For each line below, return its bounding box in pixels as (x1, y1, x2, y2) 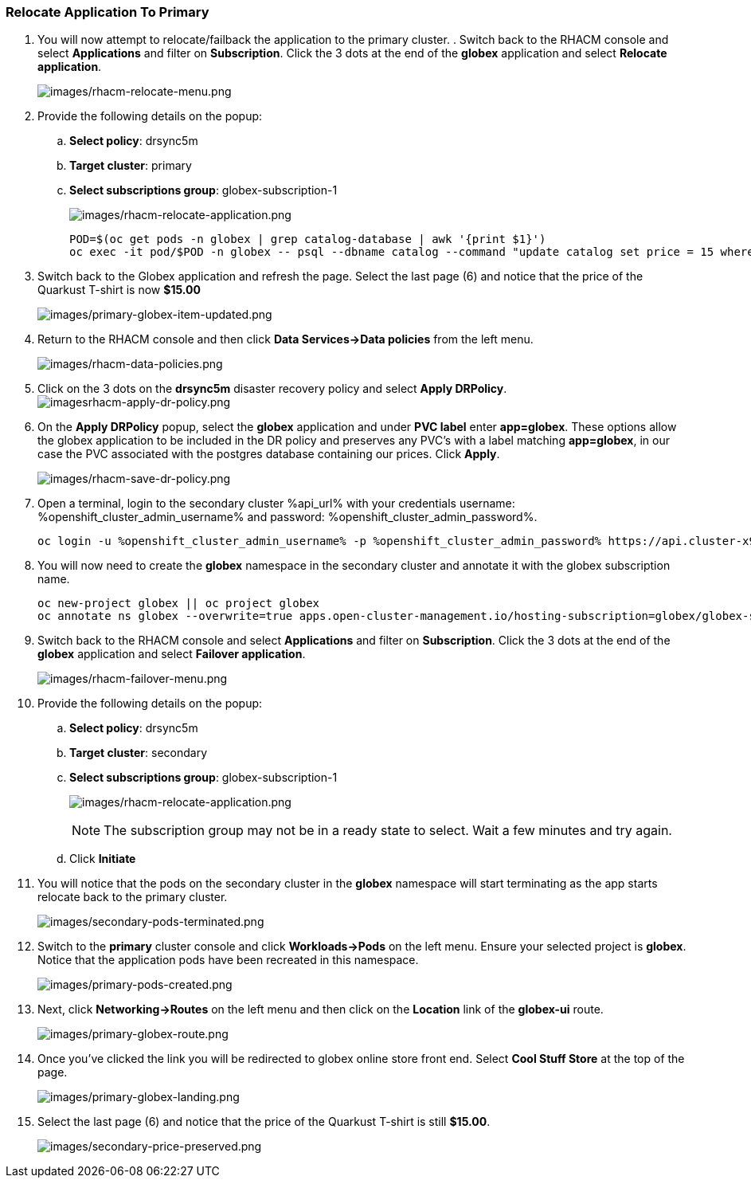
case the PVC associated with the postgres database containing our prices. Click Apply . (37, 447, 500, 461)
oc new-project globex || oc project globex (37, 597, 320, 610)
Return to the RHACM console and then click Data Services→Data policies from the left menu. (37, 332, 534, 347)
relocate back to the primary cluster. (37, 890, 228, 904)
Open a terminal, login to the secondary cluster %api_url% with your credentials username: (37, 496, 515, 511)
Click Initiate (69, 852, 136, 866)
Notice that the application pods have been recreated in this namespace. (37, 953, 419, 967)
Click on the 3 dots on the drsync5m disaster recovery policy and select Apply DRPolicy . (37, 382, 507, 396)
